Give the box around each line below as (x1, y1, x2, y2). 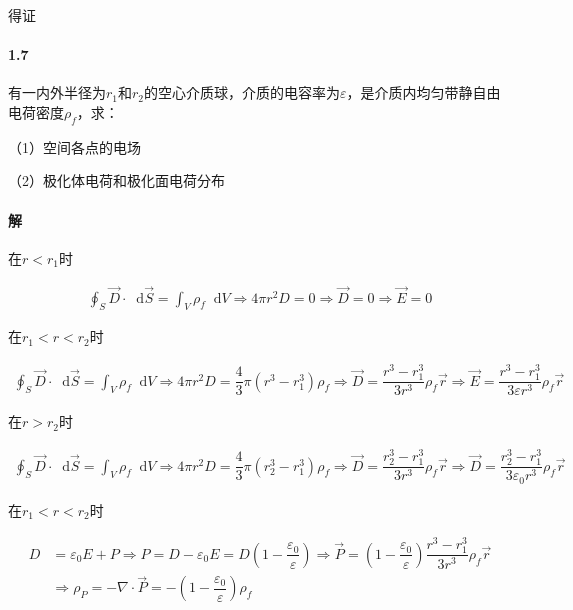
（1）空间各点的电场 (8, 136, 141, 157)
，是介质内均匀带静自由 (346, 82, 501, 103)
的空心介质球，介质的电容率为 (144, 82, 341, 103)
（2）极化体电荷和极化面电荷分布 (8, 170, 225, 191)
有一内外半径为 (8, 82, 106, 103)
